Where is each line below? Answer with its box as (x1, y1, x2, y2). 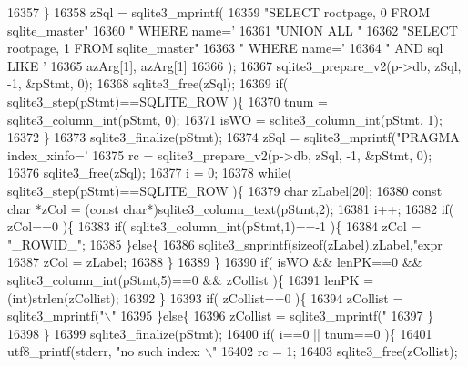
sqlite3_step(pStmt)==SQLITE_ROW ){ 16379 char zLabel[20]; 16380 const (7, 180, 443, 199)
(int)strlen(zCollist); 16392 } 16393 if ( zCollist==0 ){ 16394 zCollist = (7, 288, 403, 307)
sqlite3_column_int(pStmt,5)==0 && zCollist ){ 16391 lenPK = (7, 270, 374, 289)
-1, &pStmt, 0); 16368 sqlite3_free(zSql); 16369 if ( (7, 74, 289, 93)
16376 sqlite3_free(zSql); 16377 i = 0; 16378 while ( (7, 163, 292, 182)
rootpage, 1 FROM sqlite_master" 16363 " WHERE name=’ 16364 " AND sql (7, 38, 443, 57)
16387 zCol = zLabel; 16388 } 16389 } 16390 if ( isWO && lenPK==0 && (7, 252, 422, 271)
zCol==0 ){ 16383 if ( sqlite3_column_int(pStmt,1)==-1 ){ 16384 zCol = (7, 217, 422, 236)
